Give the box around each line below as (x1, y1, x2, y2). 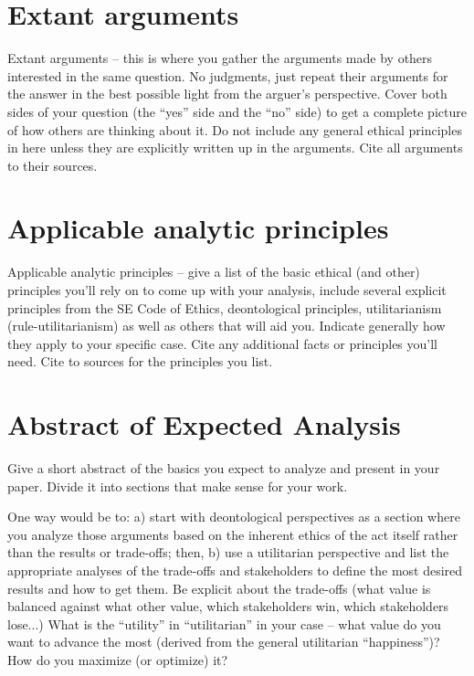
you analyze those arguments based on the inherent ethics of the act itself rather (7, 524, 458, 544)
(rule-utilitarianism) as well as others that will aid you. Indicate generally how (7, 316, 446, 335)
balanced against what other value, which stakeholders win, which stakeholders (7, 597, 449, 616)
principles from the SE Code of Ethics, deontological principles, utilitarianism (7, 298, 442, 317)
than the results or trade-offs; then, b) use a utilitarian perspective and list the (7, 543, 449, 562)
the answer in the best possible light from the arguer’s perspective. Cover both (7, 84, 448, 103)
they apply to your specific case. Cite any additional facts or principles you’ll (7, 333, 438, 353)
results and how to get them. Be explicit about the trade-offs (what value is (7, 578, 431, 597)
